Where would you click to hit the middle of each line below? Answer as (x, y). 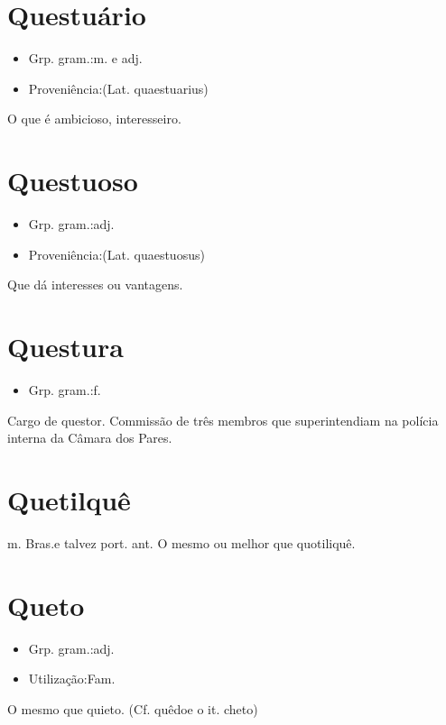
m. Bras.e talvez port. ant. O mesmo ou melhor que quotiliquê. (181, 542)
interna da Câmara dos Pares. (90, 438)
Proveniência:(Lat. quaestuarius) (118, 88)
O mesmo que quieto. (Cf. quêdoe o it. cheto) (133, 708)
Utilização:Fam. (72, 679)
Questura (65, 346)
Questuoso (73, 181)
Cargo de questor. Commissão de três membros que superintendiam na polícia (223, 420)
